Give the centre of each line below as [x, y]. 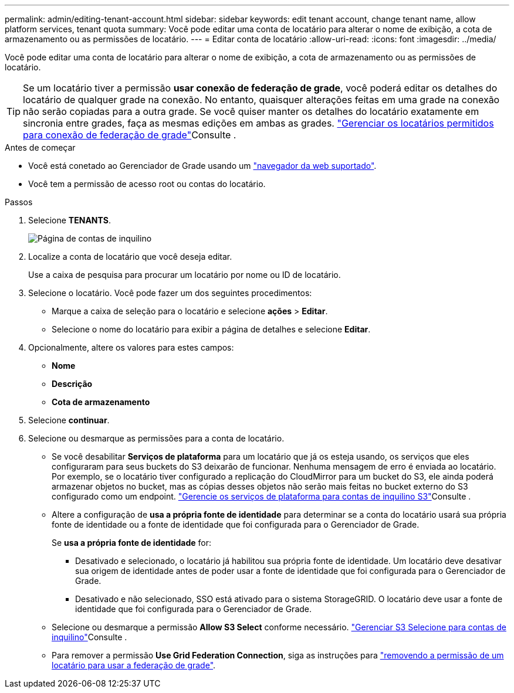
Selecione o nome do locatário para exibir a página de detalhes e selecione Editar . [211, 329]
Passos [19, 202]
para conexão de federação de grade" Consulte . [130, 135]
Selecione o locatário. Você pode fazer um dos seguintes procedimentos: [170, 293]
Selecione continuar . [69, 420]
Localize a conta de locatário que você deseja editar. [130, 257]
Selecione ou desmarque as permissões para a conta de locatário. [156, 438]
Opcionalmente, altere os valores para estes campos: [131, 347]
